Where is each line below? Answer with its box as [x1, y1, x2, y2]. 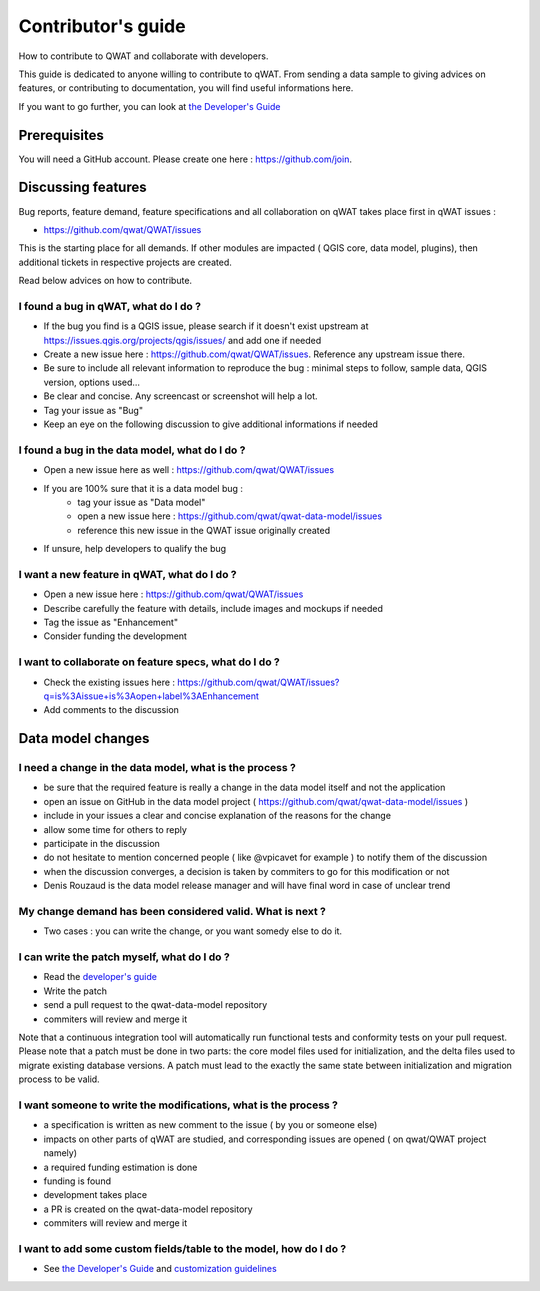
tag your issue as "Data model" [77, 496, 206, 508]
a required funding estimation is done [43, 1161, 198, 1173]
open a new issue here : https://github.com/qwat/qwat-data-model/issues [77, 510, 383, 522]
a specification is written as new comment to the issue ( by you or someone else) [43, 1119, 378, 1131]
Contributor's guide [18, 15, 186, 37]
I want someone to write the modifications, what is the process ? [18, 1098, 339, 1112]
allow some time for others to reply [43, 823, 187, 835]
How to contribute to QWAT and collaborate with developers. [18, 50, 269, 62]
